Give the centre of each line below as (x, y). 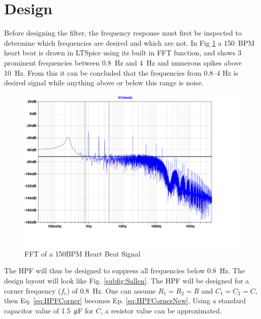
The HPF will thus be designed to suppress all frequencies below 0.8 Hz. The (125, 270)
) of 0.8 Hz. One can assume (111, 290)
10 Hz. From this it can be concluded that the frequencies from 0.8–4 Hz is (121, 72)
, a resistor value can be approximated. (161, 310)
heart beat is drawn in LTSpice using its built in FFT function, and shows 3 (123, 53)
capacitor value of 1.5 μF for (49, 310)
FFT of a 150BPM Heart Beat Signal (83, 253)
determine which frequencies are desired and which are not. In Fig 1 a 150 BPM (129, 42)
